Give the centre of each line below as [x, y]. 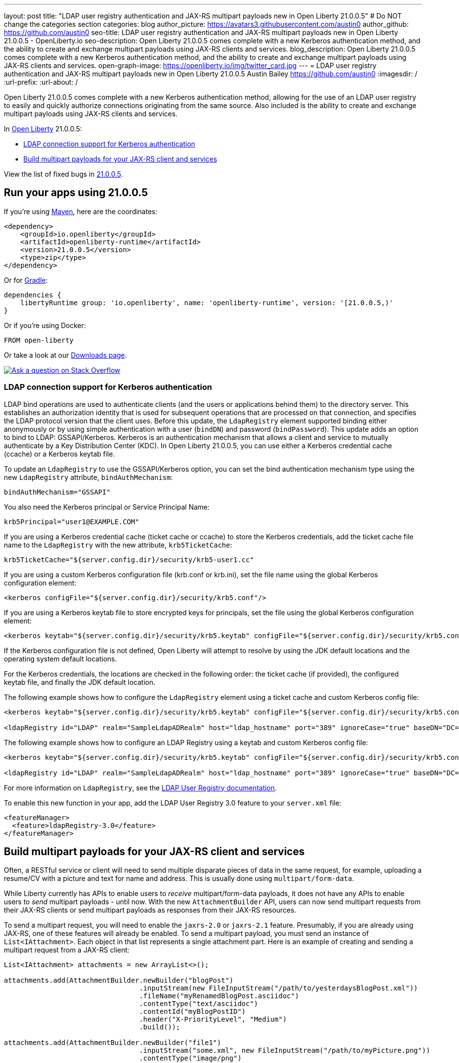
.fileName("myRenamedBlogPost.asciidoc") [219, 996]
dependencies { [33, 295]
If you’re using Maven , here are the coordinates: [81, 211]
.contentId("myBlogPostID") [193, 1012]
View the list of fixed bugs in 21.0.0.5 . [63, 174]
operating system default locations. [61, 659]
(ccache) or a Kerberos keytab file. [60, 454]
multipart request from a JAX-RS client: [67, 950]
